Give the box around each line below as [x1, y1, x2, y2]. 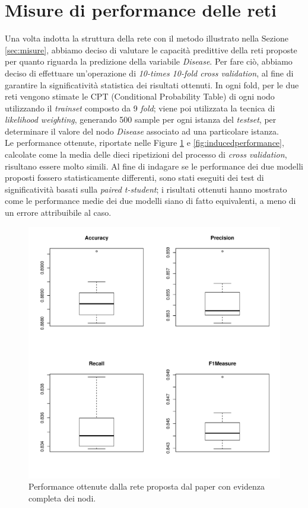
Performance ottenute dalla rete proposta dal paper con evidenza [28, 480, 265, 493]
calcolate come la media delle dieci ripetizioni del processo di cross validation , [5, 148, 287, 161]
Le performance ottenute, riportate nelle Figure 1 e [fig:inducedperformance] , [5, 136, 284, 149]
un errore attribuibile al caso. [5, 206, 112, 219]
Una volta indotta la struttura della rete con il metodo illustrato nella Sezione [5, 32, 288, 44]
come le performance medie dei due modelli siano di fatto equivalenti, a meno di [5, 194, 296, 207]
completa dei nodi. [28, 491, 96, 504]
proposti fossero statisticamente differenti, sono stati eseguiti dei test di [5, 171, 264, 184]
